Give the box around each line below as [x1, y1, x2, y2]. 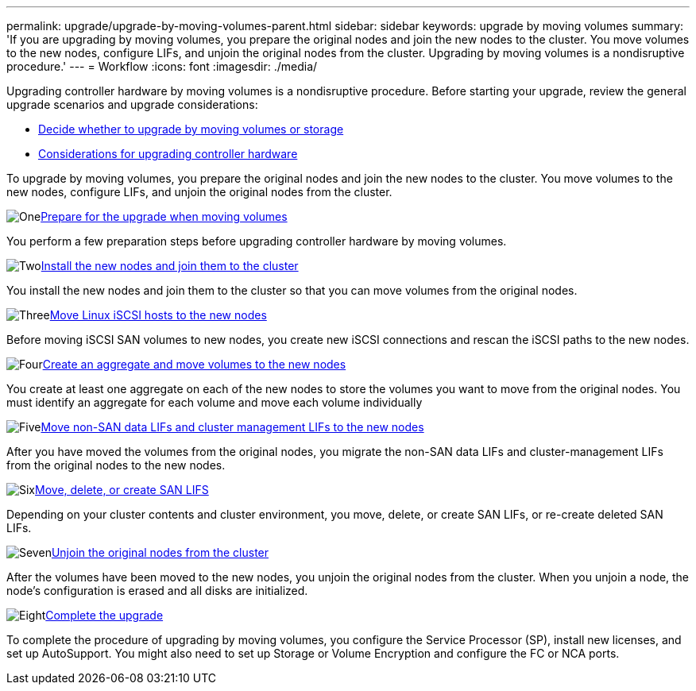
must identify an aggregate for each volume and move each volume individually [6, 396, 423, 409]
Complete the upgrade [45, 608, 164, 622]
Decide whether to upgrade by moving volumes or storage [38, 122, 344, 136]
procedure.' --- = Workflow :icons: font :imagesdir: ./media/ [6, 60, 318, 73]
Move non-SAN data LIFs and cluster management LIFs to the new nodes [41, 420, 424, 434]
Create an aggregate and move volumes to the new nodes [42, 357, 346, 371]
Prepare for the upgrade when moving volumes [41, 210, 288, 223]
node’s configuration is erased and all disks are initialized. [6, 584, 308, 597]
